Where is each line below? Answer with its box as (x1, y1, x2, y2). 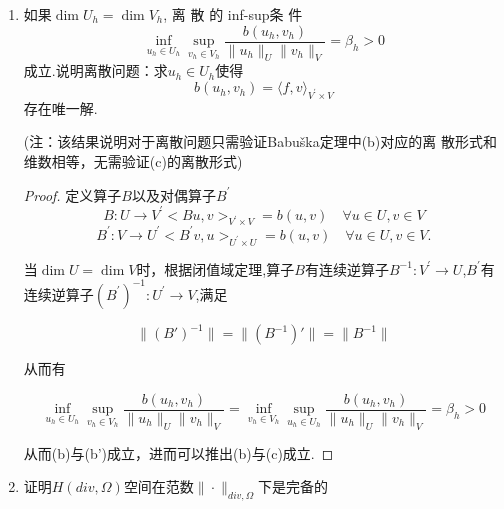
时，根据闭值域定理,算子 (136, 258, 295, 279)
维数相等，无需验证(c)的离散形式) (23, 151, 243, 172)
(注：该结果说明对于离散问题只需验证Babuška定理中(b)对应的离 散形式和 (23, 131, 497, 152)
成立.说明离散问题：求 (23, 60, 168, 81)
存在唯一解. (23, 97, 98, 118)
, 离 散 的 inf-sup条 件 (163, 4, 303, 24)
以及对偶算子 (132, 184, 216, 205)
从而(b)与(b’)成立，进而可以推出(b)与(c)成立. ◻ (23, 442, 334, 463)
